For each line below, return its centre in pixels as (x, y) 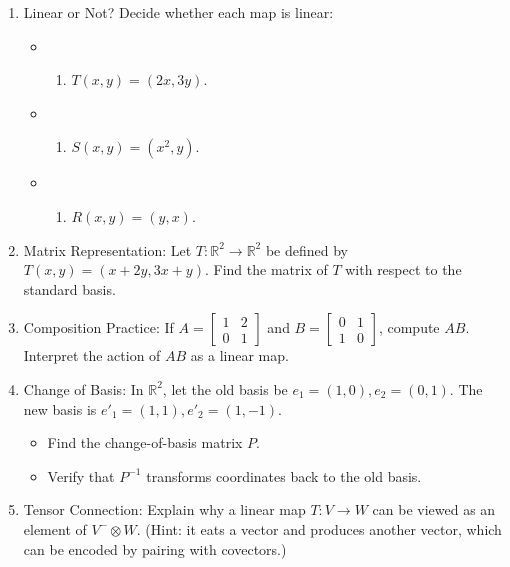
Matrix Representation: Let (107, 249)
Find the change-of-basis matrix (145, 442)
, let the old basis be (225, 388)
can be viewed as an (434, 509)
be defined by (307, 249)
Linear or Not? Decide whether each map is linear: (178, 12)
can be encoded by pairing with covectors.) (155, 548)
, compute (409, 327)
